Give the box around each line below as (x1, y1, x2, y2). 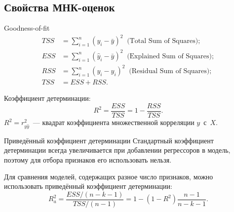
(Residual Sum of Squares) (129, 68, 210, 75)
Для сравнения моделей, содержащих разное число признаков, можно (4, 171, 213, 181)
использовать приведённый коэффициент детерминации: (4, 181, 172, 191)
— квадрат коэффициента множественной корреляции (33, 117, 195, 127)
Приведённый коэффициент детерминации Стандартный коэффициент (4, 135, 214, 145)
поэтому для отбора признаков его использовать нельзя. (4, 154, 172, 165)
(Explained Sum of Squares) (127, 52, 212, 60)
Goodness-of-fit (4, 23, 50, 33)
